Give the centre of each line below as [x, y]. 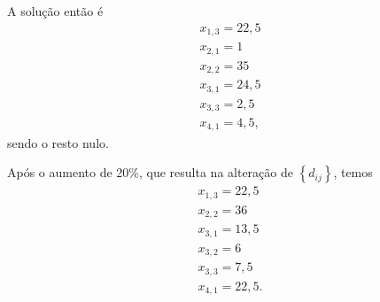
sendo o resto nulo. [58, 142]
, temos [353, 172]
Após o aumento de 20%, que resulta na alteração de [150, 172]
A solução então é [55, 11]
